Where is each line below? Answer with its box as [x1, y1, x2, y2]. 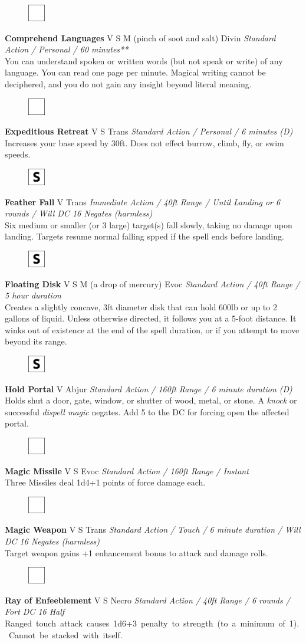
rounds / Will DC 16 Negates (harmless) [5, 207, 153, 219]
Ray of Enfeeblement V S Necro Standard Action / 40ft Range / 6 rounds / [5, 593, 290, 606]
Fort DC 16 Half [5, 605, 65, 618]
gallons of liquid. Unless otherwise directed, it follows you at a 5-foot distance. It [5, 312, 297, 324]
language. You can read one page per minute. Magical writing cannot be [5, 66, 266, 78]
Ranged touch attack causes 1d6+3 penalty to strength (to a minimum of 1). [5, 616, 300, 629]
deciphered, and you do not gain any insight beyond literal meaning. [5, 77, 252, 90]
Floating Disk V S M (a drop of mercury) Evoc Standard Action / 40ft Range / [5, 277, 300, 290]
